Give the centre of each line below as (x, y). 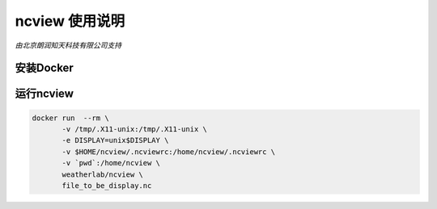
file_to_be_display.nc (107, 185)
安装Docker (45, 68)
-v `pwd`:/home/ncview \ (111, 163)
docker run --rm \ (70, 118)
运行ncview (45, 94)
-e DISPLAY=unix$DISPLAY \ (115, 140)
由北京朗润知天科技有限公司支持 (68, 45)
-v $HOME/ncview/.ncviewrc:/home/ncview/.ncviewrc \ (169, 152)
